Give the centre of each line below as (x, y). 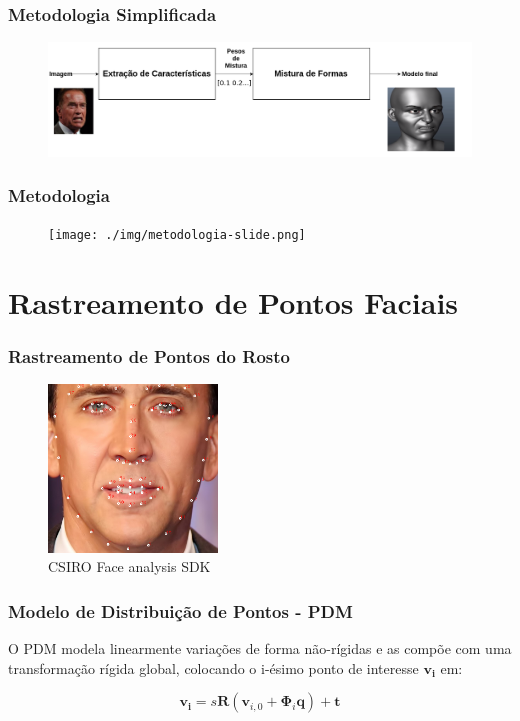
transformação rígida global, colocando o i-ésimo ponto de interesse (213, 667)
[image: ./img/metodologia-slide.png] (177, 234)
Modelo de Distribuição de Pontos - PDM (180, 610)
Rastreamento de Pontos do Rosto (149, 355)
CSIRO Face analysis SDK (129, 566)
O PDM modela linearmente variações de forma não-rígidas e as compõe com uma (260, 648)
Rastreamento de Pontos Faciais (233, 301)
